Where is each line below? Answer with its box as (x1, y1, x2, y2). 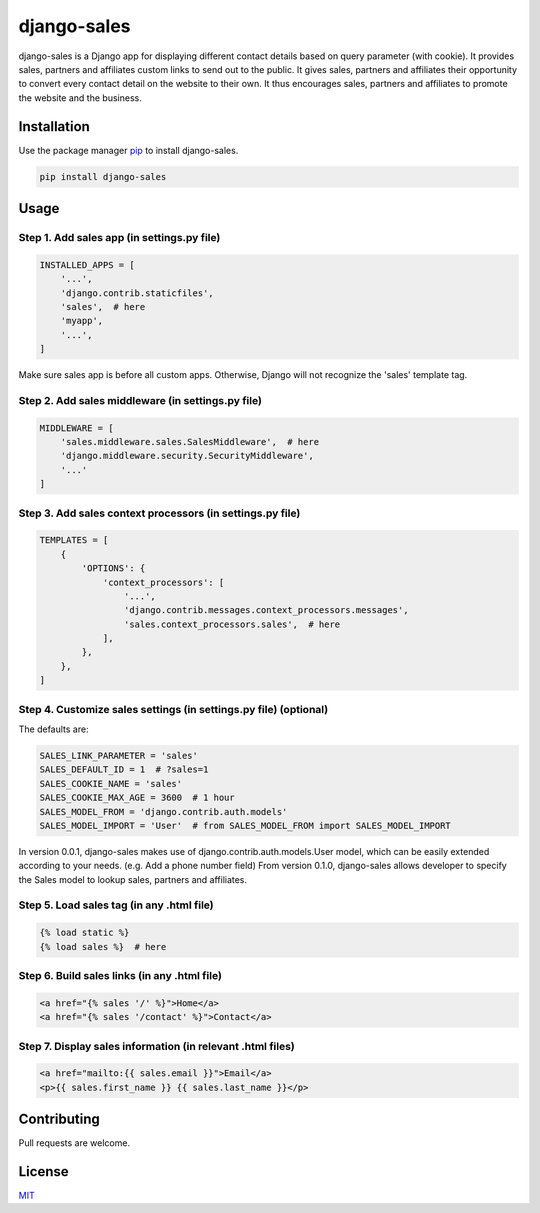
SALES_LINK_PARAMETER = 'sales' (39, 750, 199, 761)
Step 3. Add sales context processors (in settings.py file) (18, 506, 301, 520)
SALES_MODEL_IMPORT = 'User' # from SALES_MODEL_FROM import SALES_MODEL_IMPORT (39, 820, 452, 831)
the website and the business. (18, 91, 142, 104)
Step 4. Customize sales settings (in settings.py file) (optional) (18, 702, 329, 716)
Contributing (18, 1111, 100, 1128)
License (18, 1163, 69, 1180)
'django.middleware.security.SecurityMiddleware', (60, 450, 314, 462)
